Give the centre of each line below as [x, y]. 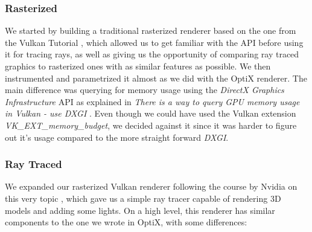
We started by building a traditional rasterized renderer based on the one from [151, 31]
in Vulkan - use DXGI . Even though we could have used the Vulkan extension [151, 113]
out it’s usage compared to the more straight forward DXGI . [117, 137]
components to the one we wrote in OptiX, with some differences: [126, 222]
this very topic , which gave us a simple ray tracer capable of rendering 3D [143, 198]
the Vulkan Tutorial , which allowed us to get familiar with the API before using [154, 42]
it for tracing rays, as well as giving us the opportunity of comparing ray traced [152, 54]
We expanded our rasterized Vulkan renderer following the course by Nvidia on [151, 186]
